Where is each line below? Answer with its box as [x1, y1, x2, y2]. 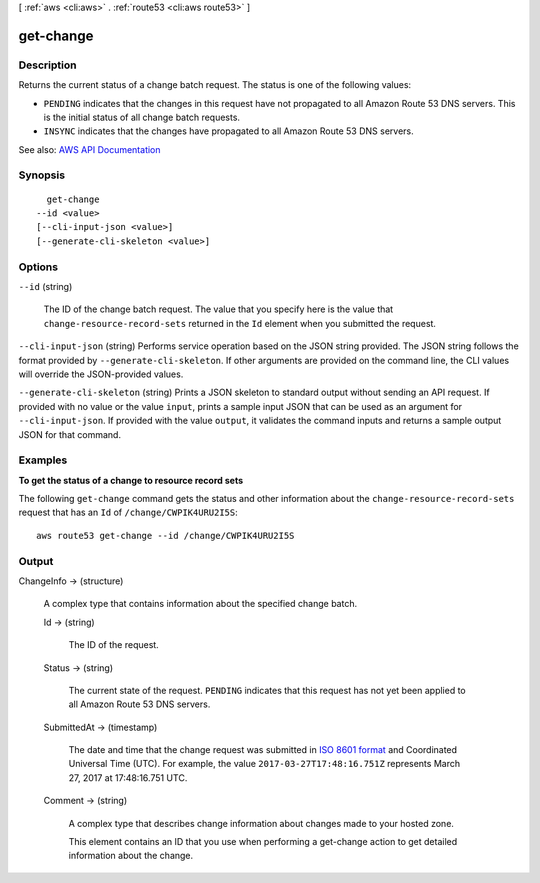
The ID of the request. [68, 639, 159, 651]
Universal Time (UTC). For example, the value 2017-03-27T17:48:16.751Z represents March [68, 758, 460, 770]
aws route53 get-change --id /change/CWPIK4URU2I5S [36, 530, 295, 541]
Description [18, 58, 77, 72]
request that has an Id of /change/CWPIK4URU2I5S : [18, 506, 239, 519]
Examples [18, 453, 68, 467]
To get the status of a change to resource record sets [18, 474, 244, 486]
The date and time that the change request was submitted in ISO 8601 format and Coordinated [68, 744, 458, 756]
